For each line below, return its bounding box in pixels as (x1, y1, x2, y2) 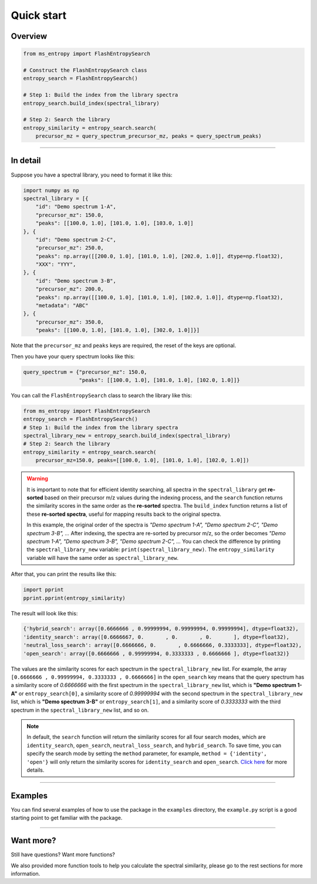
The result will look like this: (11, 609, 78, 617)
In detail (11, 156, 41, 166)
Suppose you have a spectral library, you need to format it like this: (11, 171, 173, 178)
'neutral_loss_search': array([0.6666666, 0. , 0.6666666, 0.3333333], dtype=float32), (23, 642, 302, 649)
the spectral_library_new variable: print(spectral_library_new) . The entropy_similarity (26, 546, 275, 553)
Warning (26, 475, 48, 482)
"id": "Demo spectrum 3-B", (35, 277, 117, 284)
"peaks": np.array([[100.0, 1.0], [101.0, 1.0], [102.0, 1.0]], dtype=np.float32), (35, 294, 284, 301)
